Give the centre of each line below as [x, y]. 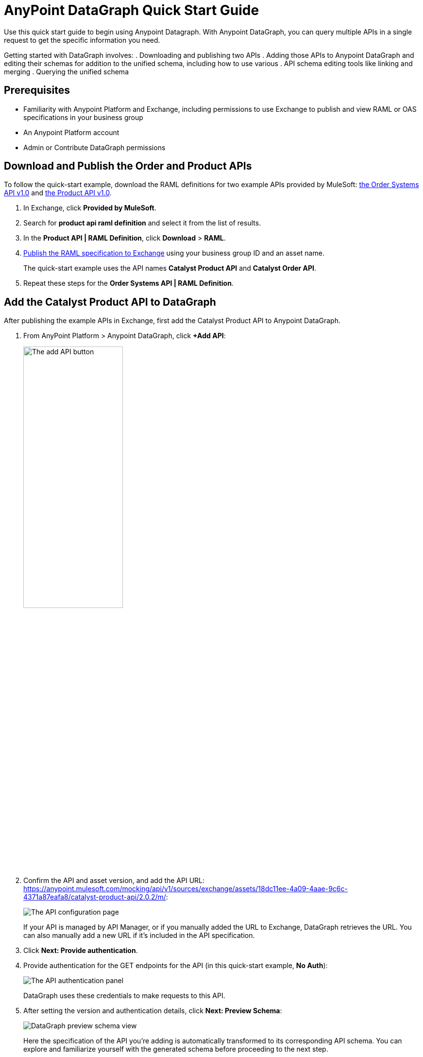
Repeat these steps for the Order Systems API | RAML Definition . [128, 283]
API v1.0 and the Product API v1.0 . [58, 193]
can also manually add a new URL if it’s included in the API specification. [139, 936]
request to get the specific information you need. [82, 40]
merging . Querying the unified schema [66, 71]
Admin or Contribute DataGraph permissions [94, 147]
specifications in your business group [83, 117]
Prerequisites [37, 90]
